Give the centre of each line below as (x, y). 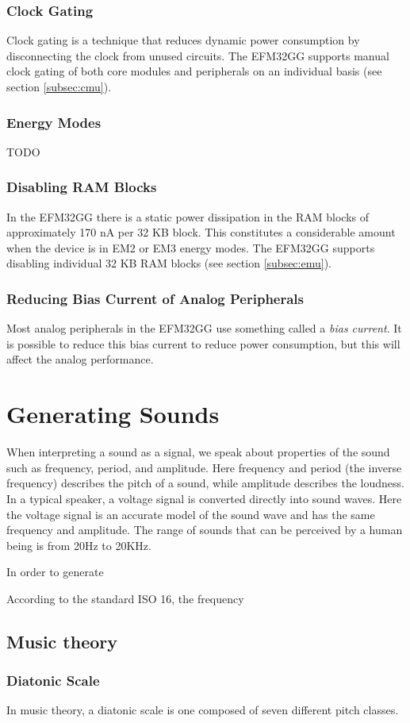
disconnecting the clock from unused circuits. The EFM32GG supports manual (198, 55)
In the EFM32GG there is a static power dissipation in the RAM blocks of (188, 216)
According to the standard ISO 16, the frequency (125, 598)
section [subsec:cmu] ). (59, 87)
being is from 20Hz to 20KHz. (79, 545)
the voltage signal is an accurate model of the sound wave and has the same (191, 514)
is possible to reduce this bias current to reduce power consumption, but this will (203, 343)
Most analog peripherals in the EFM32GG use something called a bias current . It (204, 328)
